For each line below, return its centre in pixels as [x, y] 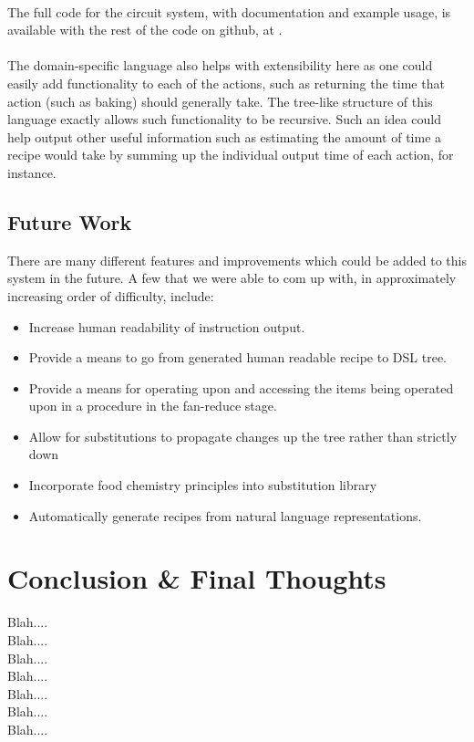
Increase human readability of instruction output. [167, 326]
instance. [32, 172]
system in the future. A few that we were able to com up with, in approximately [232, 278]
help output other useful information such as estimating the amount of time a [225, 136]
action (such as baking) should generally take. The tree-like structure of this [220, 101]
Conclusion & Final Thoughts [197, 578]
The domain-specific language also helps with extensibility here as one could [220, 65]
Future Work [70, 221]
